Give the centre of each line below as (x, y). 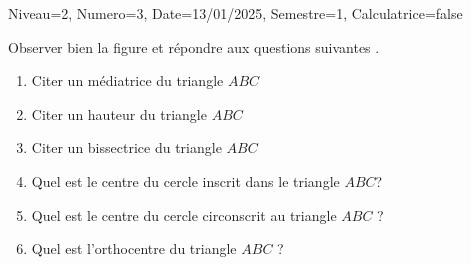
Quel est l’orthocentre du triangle (134, 248)
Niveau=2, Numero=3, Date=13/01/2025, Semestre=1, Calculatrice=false (235, 13)
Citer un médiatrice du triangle (127, 80)
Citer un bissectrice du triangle (126, 147)
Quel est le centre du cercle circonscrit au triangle (184, 214)
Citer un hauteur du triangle (119, 113)
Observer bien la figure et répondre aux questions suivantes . (194, 46)
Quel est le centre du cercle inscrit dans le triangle (185, 180)
